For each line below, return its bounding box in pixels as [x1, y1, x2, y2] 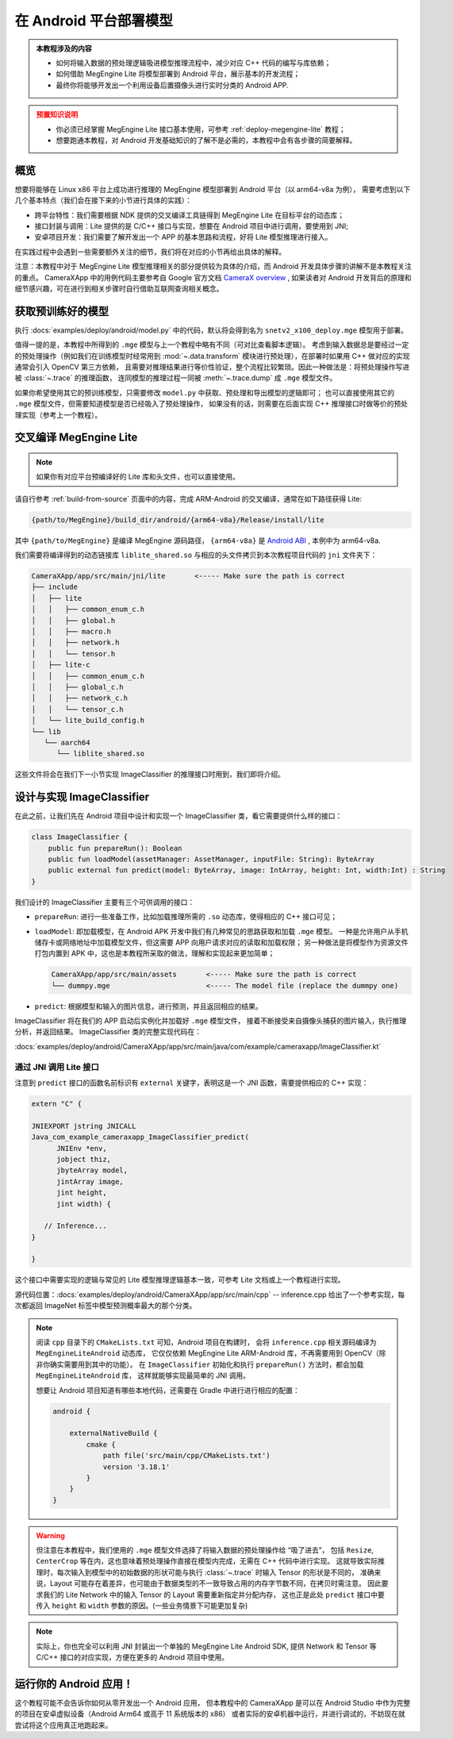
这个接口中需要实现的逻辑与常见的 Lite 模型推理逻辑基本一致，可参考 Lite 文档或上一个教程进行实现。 [14, 1275, 345, 1285]
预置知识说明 [36, 110, 79, 119]
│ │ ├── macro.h [31, 627, 111, 637]
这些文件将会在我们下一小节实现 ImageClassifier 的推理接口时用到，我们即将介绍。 [14, 770, 286, 779]
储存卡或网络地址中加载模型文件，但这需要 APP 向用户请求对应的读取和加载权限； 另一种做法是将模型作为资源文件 [34, 937, 409, 947]
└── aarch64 [44, 738, 90, 747]
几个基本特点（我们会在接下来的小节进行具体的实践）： [14, 195, 192, 206]
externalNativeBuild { [69, 1429, 158, 1438]
